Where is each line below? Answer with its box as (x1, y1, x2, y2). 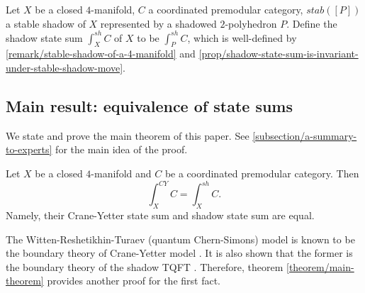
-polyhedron (225, 16, 277, 31)
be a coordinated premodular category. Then (164, 166, 359, 181)
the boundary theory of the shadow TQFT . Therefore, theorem (6, 259, 283, 274)
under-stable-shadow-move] (6, 60, 123, 75)
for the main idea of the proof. (55, 142, 188, 157)
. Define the (286, 16, 337, 31)
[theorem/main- (286, 259, 354, 274)
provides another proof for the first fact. (47, 273, 220, 288)
